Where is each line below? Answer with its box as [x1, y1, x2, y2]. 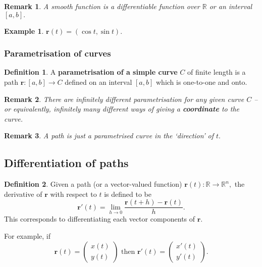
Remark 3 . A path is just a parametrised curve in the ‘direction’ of [4, 130, 214, 141]
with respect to [50, 188, 97, 199]
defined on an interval [65, 77, 132, 87]
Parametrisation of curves [4, 47, 111, 60]
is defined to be [104, 188, 151, 199]
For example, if [4, 231, 51, 241]
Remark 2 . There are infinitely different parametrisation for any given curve [4, 93, 244, 104]
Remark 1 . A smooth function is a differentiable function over [4, 1, 200, 11]
